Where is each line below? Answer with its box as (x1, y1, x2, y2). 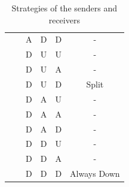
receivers (48, 13, 80, 26)
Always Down (70, 167, 120, 180)
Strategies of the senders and (11, 2, 118, 14)
